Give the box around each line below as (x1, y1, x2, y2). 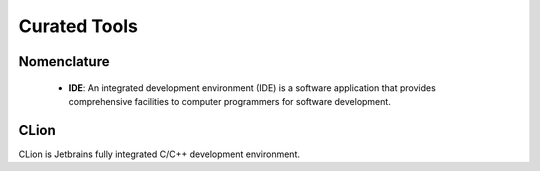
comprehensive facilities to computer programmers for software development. (68, 95, 392, 107)
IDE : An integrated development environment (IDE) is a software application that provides (68, 81, 437, 94)
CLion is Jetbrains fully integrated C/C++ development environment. (18, 148, 300, 160)
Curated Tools (18, 15, 139, 37)
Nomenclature (18, 53, 110, 70)
